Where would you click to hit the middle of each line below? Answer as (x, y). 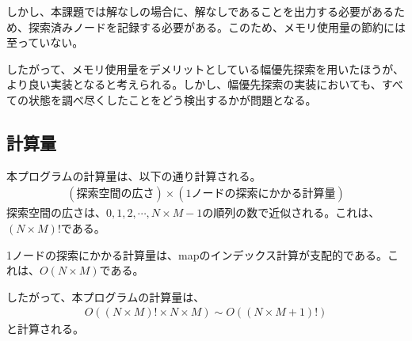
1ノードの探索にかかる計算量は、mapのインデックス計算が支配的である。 (197, 254)
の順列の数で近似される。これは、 (291, 212)
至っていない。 (45, 42)
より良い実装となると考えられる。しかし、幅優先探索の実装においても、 (194, 84)
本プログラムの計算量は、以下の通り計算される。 (134, 175)
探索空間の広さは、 (56, 212)
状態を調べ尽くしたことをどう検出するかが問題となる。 (172, 99)
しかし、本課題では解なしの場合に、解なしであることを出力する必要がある (200, 11)
